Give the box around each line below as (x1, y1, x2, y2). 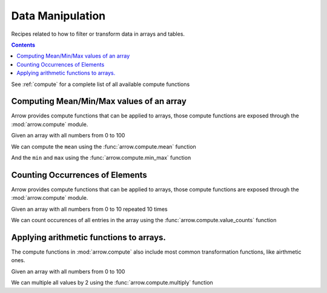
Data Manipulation (11, 9, 106, 22)
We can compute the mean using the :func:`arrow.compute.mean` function (11, 143, 196, 150)
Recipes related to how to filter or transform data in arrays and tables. (11, 30, 185, 38)
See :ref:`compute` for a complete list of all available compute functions (11, 81, 190, 88)
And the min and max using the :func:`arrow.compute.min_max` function (11, 154, 191, 161)
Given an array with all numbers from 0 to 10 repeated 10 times (11, 205, 168, 212)
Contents (11, 41, 36, 48)
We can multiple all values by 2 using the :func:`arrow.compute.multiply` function (11, 279, 213, 286)
